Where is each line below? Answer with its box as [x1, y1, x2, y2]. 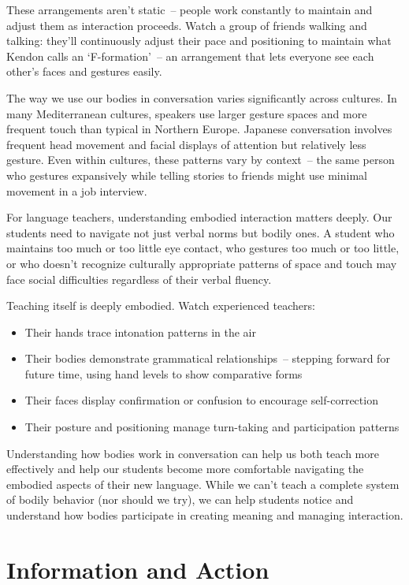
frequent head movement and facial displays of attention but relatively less [6, 136, 366, 152]
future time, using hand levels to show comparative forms [24, 365, 303, 382]
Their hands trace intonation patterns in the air [24, 323, 256, 340]
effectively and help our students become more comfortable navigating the [6, 460, 364, 477]
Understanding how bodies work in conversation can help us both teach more [6, 445, 379, 461]
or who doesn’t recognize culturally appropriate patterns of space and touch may [6, 255, 397, 271]
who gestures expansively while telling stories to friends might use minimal [6, 166, 367, 183]
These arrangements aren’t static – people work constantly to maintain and [6, 2, 373, 17]
